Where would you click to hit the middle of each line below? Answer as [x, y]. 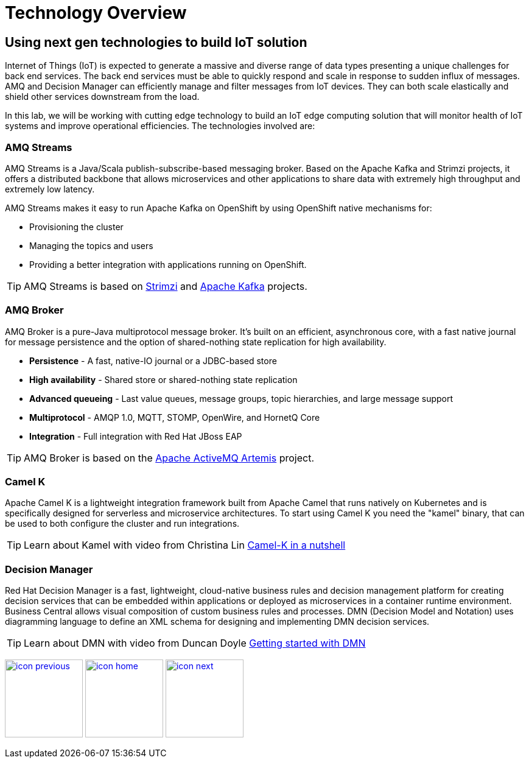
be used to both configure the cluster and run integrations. [122, 524]
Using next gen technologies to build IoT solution [156, 42]
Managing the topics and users [91, 245]
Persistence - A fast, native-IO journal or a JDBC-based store [153, 360]
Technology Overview [96, 13]
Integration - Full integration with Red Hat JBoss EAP [136, 436]
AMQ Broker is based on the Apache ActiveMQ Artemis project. [169, 458]
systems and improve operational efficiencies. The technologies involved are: [160, 126]
